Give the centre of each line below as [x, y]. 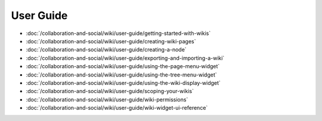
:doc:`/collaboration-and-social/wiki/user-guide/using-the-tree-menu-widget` [121, 75]
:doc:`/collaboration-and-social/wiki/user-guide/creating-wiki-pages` [111, 41]
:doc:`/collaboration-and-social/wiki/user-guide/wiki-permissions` [107, 99]
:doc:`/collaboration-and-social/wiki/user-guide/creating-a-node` [106, 50]
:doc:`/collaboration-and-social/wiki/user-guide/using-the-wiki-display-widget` [123, 82]
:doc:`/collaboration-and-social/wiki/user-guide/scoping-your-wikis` [110, 91]
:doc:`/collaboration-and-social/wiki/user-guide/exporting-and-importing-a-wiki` [125, 58]
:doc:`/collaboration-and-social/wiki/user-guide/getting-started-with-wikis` [118, 33]
